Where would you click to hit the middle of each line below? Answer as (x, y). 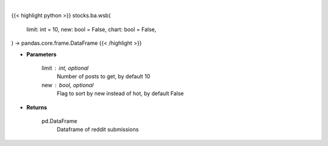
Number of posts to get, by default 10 (104, 76)
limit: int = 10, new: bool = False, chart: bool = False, (91, 29)
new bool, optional (68, 85)
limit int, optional (65, 68)
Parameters (42, 54)
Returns (37, 107)
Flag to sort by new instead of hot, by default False (120, 93)
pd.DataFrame (60, 121)
